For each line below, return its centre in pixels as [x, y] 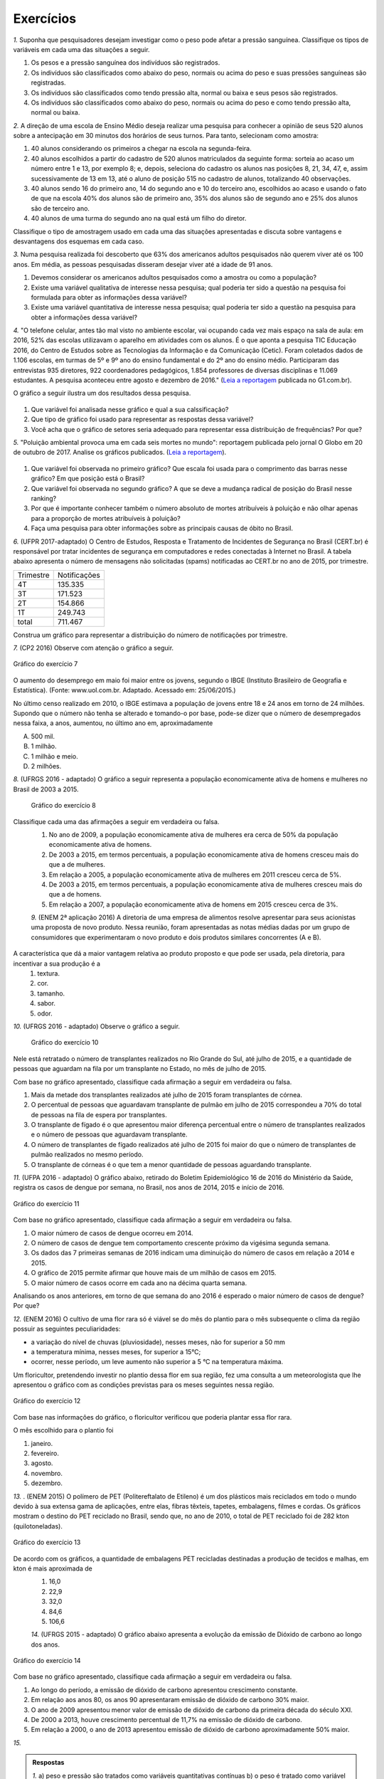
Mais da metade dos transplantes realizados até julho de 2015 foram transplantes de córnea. [166, 1094]
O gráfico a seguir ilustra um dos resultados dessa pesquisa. [102, 393]
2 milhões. [46, 766]
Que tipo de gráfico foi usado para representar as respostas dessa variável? [142, 419]
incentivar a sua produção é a [57, 964]
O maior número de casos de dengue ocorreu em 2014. [112, 1233]
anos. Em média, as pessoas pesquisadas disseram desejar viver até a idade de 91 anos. [143, 264]
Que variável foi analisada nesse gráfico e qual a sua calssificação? [130, 409]
